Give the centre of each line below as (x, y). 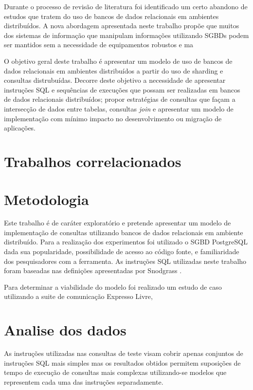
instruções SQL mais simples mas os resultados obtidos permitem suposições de (122, 362)
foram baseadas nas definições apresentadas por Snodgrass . (93, 270)
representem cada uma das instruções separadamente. (84, 381)
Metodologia (46, 199)
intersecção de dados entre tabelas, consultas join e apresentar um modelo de (119, 108)
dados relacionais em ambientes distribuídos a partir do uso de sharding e (114, 70)
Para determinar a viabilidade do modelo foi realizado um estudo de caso (113, 287)
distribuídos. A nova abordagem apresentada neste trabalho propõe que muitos (122, 26)
